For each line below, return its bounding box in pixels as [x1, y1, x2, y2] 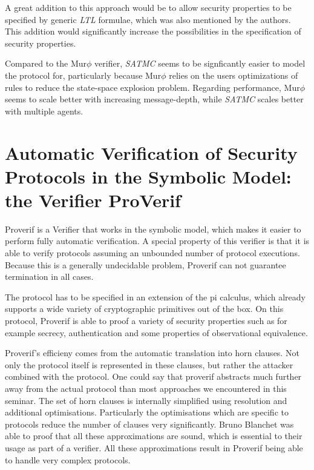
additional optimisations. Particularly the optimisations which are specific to [5, 406, 289, 419]
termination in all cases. [5, 270, 94, 283]
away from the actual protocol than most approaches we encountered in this [5, 382, 287, 394]
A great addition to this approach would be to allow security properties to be [5, 1, 292, 13]
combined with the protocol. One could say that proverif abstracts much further [5, 370, 302, 383]
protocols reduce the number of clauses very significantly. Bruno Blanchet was [5, 417, 294, 430]
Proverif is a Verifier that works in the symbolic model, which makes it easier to [5, 222, 301, 235]
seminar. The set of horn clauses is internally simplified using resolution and [5, 394, 287, 406]
